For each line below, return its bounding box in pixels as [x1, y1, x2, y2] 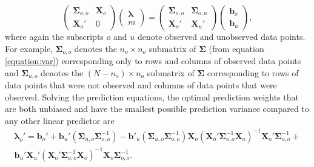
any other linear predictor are [5, 114, 115, 126]
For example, [5, 42, 53, 54]
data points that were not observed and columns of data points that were [5, 79, 277, 91]
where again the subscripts [5, 30, 104, 42]
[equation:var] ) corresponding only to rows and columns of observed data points [5, 54, 301, 67]
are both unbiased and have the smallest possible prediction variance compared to [5, 102, 309, 115]
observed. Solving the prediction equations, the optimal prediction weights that [5, 90, 299, 103]
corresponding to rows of [207, 66, 299, 79]
